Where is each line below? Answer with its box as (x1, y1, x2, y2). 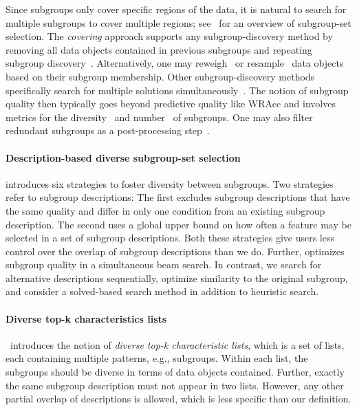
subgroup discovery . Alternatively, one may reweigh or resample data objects (6, 56, 344, 70)
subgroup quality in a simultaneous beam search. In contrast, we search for (6, 257, 322, 272)
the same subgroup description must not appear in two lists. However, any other (6, 378, 344, 392)
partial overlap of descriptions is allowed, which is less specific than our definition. (6, 391, 351, 406)
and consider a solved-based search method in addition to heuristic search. (6, 284, 319, 299)
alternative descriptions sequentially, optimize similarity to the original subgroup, (6, 270, 348, 285)
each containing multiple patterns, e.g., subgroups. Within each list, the (6, 351, 308, 365)
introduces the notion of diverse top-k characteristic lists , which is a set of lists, (10, 337, 345, 352)
